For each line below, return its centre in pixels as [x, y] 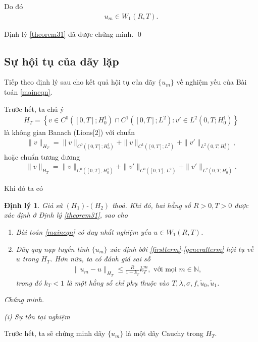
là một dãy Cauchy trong [165, 333]
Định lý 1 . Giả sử [33, 205]
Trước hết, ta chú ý [34, 109]
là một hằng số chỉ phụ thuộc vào [118, 282]
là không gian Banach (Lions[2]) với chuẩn [70, 132]
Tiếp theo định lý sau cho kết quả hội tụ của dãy [80, 82]
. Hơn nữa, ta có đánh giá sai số [100, 259]
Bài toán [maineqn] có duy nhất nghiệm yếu [84, 231]
